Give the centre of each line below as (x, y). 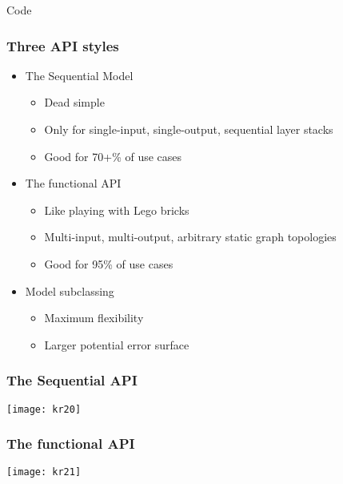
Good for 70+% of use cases (113, 156)
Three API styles (63, 45)
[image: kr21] (44, 472)
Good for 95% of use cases (109, 263)
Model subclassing (70, 290)
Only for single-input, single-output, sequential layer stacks (189, 129)
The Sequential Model (79, 75)
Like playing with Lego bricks (117, 210)
